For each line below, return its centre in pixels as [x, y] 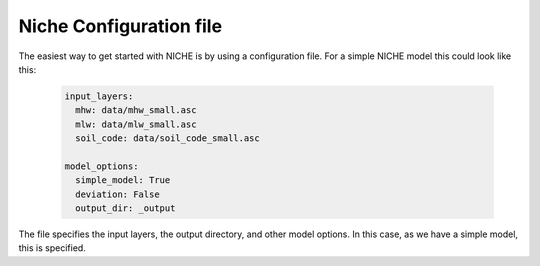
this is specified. [52, 248]
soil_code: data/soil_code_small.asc [167, 138]
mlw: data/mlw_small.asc [136, 124]
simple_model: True [123, 180]
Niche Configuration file [120, 26]
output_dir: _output [125, 208]
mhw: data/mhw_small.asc [136, 110]
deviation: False [117, 194]
